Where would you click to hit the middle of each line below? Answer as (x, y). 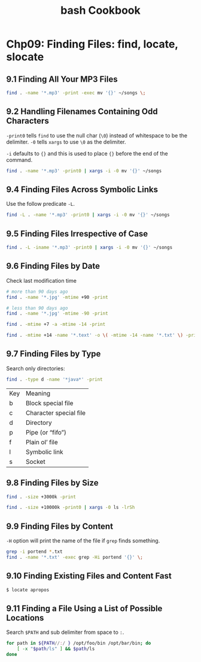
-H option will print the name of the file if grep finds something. (83, 541)
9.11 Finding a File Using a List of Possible (84, 608)
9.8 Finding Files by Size (52, 483)
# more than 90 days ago (37, 292)
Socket (36, 462)
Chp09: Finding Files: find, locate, (92, 44)
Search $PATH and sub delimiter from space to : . (65, 632)
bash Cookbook (100, 11)
